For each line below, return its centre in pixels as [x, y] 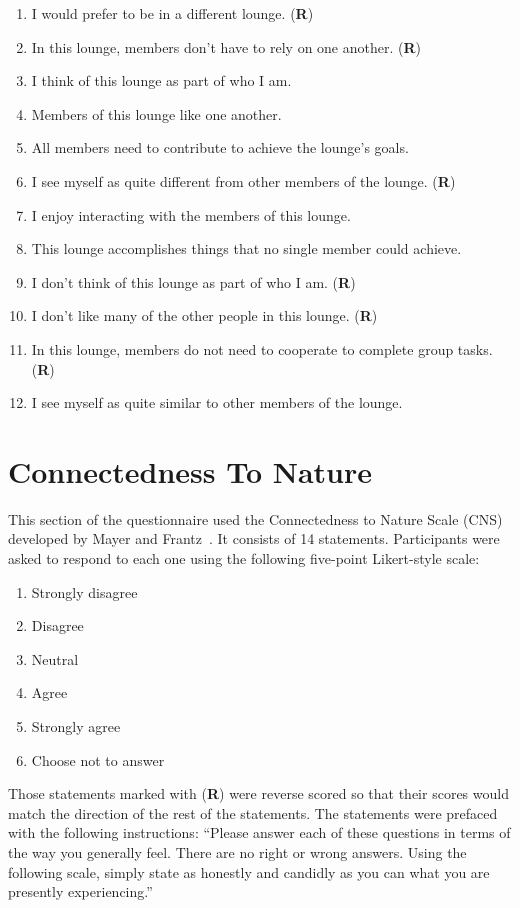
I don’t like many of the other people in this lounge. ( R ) [204, 315]
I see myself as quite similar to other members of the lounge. [217, 402]
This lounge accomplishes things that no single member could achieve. [246, 248]
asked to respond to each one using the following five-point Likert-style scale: [244, 558]
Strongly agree [76, 726]
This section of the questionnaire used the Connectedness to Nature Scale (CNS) [255, 518]
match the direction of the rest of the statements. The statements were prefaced [253, 812]
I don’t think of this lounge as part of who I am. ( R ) [193, 281]
